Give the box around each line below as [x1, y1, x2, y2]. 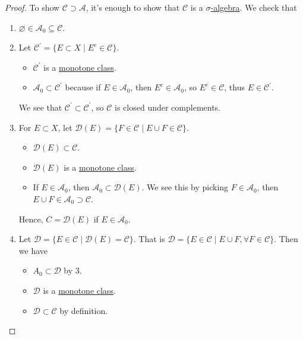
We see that [18, 101, 62, 113]
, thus [224, 81, 245, 93]
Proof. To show [5, 1, 60, 13]
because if [65, 81, 101, 93]
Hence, [18, 212, 43, 225]
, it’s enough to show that [86, 1, 180, 13]
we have [18, 244, 48, 256]
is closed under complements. [115, 101, 221, 113]
